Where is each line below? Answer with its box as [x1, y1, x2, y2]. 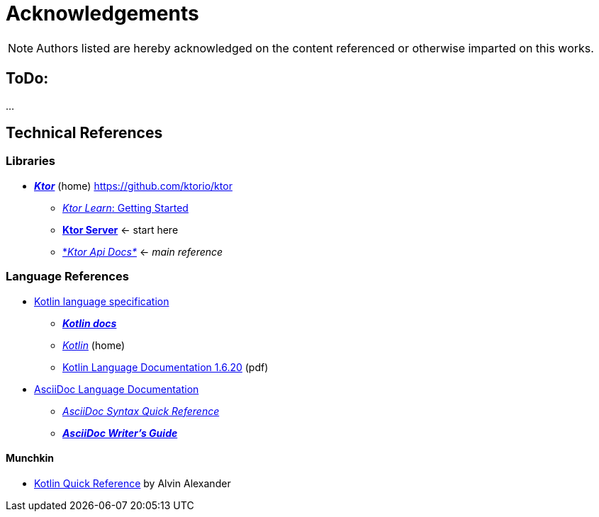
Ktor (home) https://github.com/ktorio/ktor [34, 179, 233, 192]
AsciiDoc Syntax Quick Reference [62, 404, 220, 417]
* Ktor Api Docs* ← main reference [62, 245, 223, 258]
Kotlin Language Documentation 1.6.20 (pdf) [62, 360, 269, 373]
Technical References [6, 124, 163, 142]
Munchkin [6, 452, 55, 465]
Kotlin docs [62, 317, 117, 329]
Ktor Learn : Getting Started [62, 201, 189, 214]
